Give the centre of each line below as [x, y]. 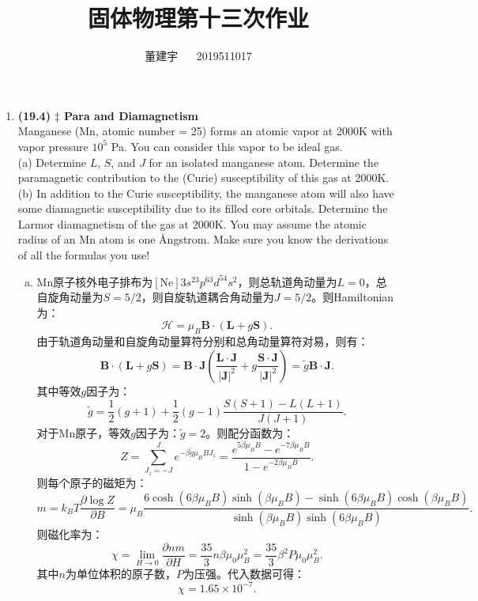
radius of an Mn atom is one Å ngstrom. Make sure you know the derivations [203, 239]
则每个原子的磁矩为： [92, 482]
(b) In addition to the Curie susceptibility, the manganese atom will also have [206, 193]
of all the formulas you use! [84, 255]
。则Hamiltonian [353, 297]
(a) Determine [52, 162]
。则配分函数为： [250, 433]
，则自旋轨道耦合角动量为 [207, 297]
